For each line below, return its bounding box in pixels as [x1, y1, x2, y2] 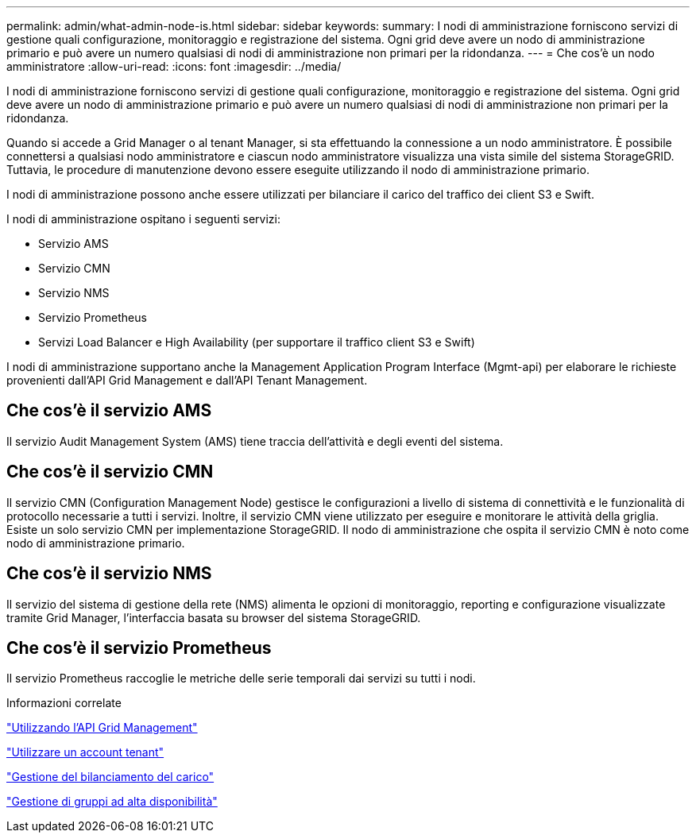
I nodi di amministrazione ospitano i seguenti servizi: [6, 212, 280, 226]
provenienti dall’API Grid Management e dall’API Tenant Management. [6, 373, 368, 387]
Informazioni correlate [6, 696, 122, 710]
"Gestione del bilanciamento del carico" [6, 770, 215, 784]
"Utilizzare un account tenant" [6, 745, 164, 760]
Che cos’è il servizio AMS [6, 400, 212, 421]
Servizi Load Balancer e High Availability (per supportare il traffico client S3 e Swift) [38, 335, 475, 349]
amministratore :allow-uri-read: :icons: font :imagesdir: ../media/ [6, 60, 342, 73]
